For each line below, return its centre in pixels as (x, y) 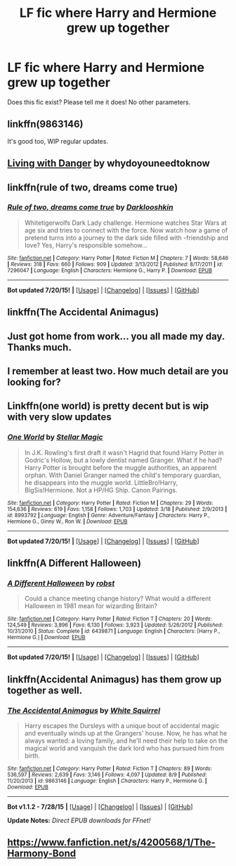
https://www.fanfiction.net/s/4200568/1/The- (111, 842)
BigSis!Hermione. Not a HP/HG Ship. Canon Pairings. (101, 490)
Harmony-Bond (42, 854)
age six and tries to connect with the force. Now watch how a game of (126, 230)
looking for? (34, 382)
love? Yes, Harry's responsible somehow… (86, 245)
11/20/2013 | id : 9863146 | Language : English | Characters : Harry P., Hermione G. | (107, 781)
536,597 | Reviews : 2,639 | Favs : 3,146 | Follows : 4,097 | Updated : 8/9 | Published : (107, 775)
